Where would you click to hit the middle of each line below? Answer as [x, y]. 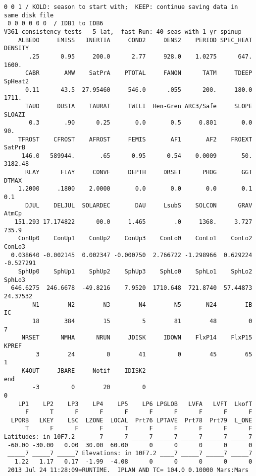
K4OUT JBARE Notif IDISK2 [84, 371]
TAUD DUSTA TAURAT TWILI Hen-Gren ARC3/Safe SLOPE [139, 106]
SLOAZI [15, 114]
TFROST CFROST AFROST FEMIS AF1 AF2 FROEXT [135, 139]
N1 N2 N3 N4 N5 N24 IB [142, 305]
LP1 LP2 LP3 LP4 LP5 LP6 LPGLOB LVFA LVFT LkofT [135, 404]
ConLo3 [15, 247]
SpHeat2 [17, 81]
